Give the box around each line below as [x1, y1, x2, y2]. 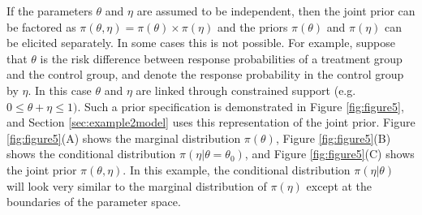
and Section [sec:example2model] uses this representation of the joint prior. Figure [6, 114, 416, 131]
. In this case [28, 81, 92, 98]
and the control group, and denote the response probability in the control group [6, 66, 404, 83]
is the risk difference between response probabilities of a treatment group [40, 49, 403, 67]
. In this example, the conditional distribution [123, 161, 351, 178]
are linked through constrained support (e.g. [136, 81, 356, 98]
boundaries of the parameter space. [6, 193, 181, 210]
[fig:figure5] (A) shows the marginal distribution [6, 129, 241, 146]
